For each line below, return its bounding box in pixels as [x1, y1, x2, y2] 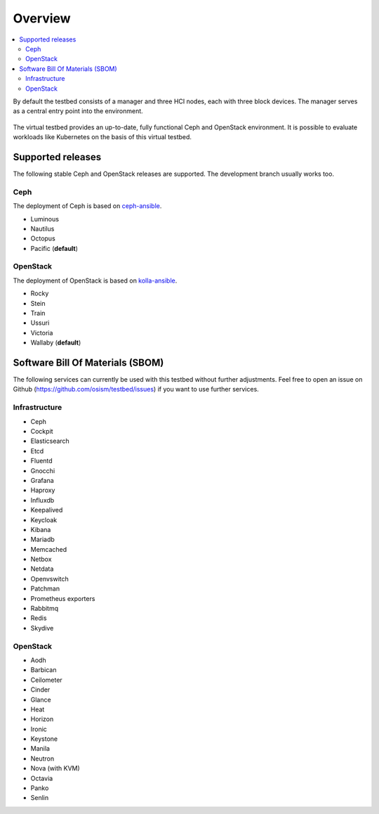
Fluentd [30, 457, 53, 465]
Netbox [30, 555, 52, 564]
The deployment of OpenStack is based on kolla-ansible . [13, 276, 178, 285]
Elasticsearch [30, 437, 69, 446]
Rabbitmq [30, 605, 59, 613]
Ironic [30, 725, 47, 733]
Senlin [30, 794, 49, 802]
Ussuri [30, 318, 50, 327]
